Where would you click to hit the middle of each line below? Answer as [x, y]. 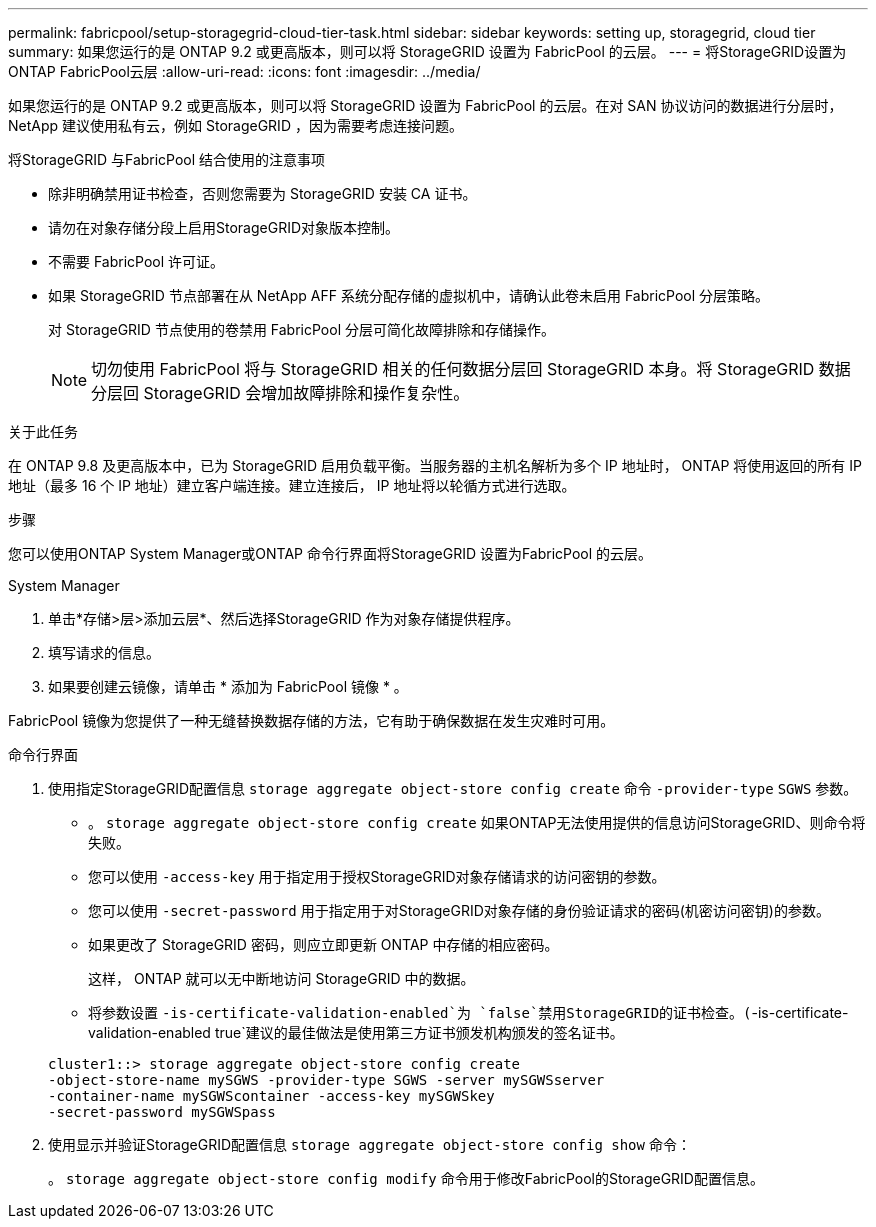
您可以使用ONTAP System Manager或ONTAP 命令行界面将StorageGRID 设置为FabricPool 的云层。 [330, 553]
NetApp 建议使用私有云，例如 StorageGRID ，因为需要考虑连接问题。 [235, 125]
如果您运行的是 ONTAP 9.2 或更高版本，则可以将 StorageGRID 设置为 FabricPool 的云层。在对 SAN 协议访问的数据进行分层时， [425, 105]
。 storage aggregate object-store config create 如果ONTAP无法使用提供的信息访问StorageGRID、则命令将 [477, 822]
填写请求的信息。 [104, 652]
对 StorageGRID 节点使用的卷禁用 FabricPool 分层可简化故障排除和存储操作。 [301, 329]
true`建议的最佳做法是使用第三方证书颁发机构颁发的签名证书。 [419, 1032]
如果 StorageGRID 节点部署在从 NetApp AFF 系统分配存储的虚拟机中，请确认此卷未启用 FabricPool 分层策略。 [409, 295]
